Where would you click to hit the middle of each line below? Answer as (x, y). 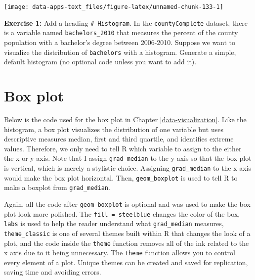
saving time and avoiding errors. (53, 272)
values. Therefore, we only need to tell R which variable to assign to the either (123, 148)
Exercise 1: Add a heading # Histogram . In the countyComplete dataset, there (126, 23)
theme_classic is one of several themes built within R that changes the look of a (127, 233)
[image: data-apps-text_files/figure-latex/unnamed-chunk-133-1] (114, 7)
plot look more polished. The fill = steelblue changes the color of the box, (122, 213)
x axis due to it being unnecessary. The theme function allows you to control (120, 253)
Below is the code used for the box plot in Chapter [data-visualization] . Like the (125, 119)
